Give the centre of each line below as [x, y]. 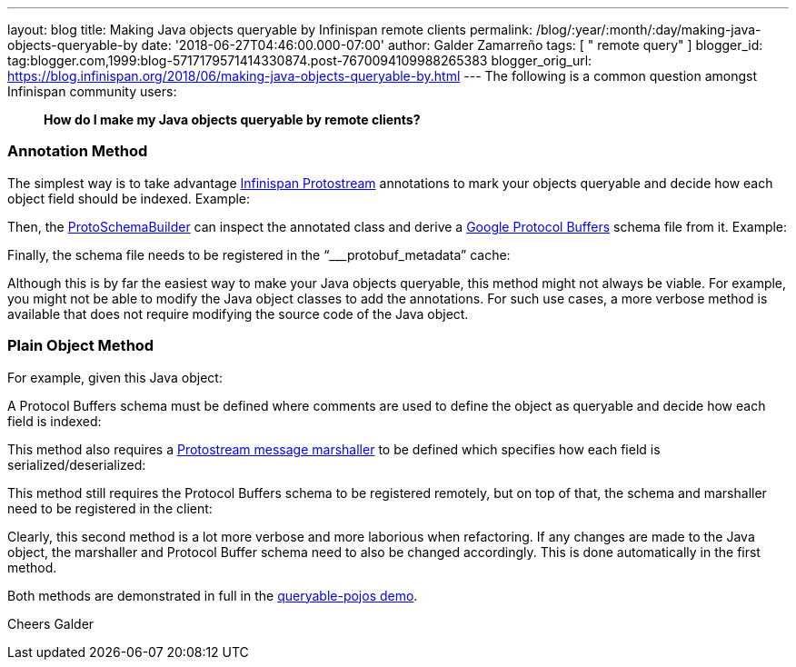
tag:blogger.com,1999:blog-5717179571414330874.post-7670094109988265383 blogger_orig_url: [300, 60]
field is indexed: [55, 421]
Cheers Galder [51, 623]
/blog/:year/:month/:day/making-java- [648, 30]
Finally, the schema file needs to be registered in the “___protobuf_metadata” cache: [259, 254]
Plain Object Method [81, 346]
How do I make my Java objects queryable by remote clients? [232, 119]
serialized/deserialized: [77, 464]
